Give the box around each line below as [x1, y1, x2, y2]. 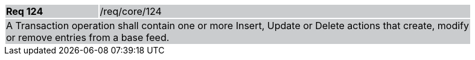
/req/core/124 [100, 5, 162, 17]
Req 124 [6, 5, 43, 17]
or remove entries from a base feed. [6, 31, 170, 43]
